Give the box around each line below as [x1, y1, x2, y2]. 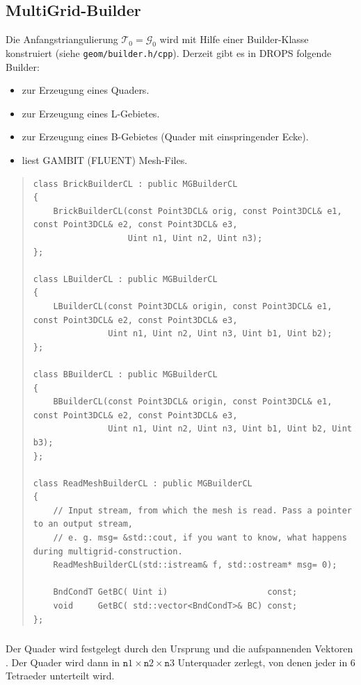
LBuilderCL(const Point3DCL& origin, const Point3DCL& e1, [53, 301, 332, 311]
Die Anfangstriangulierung [6, 32, 118, 47]
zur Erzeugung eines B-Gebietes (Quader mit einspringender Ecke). [22, 129, 309, 144]
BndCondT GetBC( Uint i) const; [53, 587, 298, 597]
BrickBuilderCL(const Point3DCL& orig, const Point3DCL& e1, [53, 206, 342, 216]
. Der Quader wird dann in [6, 654, 120, 669]
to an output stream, [33, 519, 133, 529]
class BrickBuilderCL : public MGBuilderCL [33, 179, 238, 189]
